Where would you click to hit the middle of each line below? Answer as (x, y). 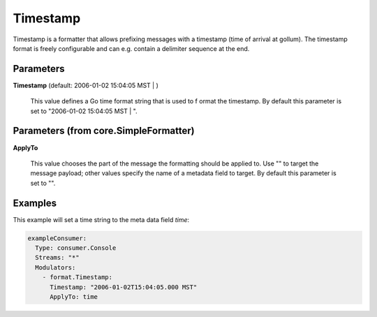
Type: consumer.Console (76, 248)
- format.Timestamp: (77, 277)
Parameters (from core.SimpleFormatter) (104, 131)
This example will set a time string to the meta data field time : (101, 219)
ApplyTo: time (74, 296)
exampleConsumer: (57, 238)
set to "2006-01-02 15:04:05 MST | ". (84, 111)
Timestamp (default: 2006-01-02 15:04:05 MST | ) (86, 85)
